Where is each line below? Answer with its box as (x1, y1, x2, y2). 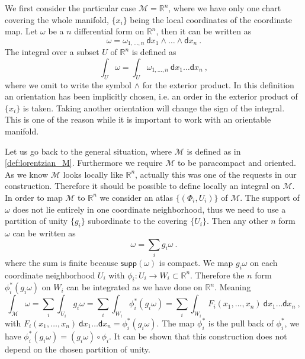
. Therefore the (190, 268, 245, 281)
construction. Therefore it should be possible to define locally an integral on (5, 179, 280, 192)
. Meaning (214, 281, 251, 293)
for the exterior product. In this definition (142, 78, 294, 91)
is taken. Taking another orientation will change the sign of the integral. (23, 101, 285, 114)
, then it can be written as (156, 25, 252, 37)
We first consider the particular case (5, 2, 136, 14)
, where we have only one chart (168, 2, 281, 14)
